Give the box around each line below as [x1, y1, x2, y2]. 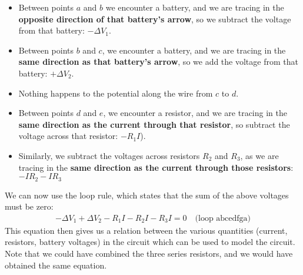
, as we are [240, 149, 279, 161]
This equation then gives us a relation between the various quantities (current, [5, 224, 288, 236]
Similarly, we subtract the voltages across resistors [18, 149, 200, 161]
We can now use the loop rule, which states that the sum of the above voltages [5, 188, 289, 201]
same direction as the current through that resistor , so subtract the [18, 118, 290, 130]
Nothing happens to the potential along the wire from [18, 87, 213, 99]
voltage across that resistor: [18, 130, 118, 142]
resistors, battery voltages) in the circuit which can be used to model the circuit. [5, 236, 295, 248]
